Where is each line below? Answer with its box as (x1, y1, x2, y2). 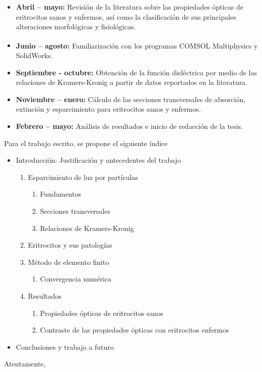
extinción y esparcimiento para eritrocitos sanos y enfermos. (16, 104, 201, 114)
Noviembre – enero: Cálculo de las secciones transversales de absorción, (16, 94, 246, 104)
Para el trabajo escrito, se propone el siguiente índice (4, 137, 168, 148)
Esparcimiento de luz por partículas (28, 171, 138, 182)
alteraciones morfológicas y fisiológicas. (16, 21, 136, 32)
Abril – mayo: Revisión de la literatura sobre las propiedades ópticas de (16, 2, 243, 12)
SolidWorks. (16, 50, 53, 61)
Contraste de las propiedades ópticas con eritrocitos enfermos (40, 324, 229, 335)
